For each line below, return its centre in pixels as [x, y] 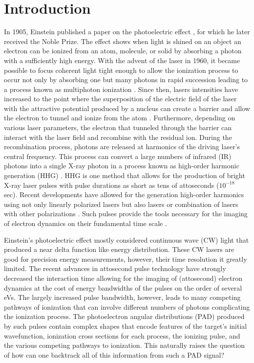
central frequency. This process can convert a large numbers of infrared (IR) [118, 156]
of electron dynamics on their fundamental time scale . [85, 223]
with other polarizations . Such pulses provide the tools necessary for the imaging [126, 214]
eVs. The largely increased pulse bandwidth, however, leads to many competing [122, 297]
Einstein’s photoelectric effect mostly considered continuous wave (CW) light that [127, 239]
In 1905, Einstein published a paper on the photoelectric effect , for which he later [127, 32]
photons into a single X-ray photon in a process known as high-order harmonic [122, 166]
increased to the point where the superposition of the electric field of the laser [120, 99]
